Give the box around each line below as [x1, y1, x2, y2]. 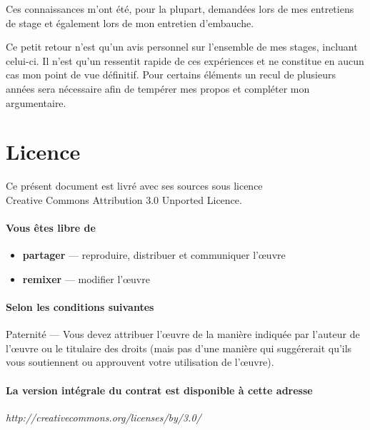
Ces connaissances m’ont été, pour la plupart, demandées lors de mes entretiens [6, 1, 354, 16]
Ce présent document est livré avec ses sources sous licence [6, 178, 263, 193]
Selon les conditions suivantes [6, 300, 154, 314]
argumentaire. [6, 95, 66, 110]
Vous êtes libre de [6, 220, 96, 235]
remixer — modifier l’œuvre [22, 271, 150, 286]
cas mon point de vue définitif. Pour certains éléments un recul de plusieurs [6, 67, 336, 82]
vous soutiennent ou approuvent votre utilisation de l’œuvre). [6, 354, 274, 369]
